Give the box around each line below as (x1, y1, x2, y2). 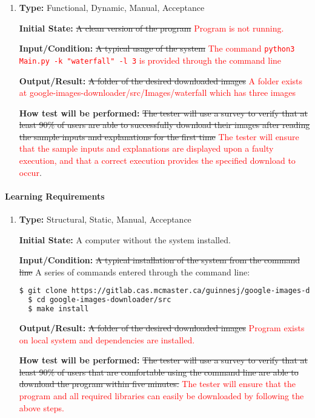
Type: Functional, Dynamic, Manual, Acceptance (19, 1, 205, 13)
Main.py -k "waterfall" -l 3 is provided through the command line (19, 53, 282, 66)
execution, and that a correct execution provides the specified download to (19, 154, 296, 167)
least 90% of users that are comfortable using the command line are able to (19, 365, 299, 378)
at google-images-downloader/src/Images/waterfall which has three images (19, 86, 296, 99)
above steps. (19, 401, 64, 414)
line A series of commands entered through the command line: (19, 265, 250, 278)
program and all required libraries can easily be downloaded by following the (19, 389, 304, 402)
